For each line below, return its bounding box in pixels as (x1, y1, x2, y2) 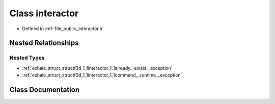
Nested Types (9, 54, 45, 61)
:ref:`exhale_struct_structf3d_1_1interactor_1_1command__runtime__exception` (22, 72, 182, 79)
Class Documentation (9, 85, 80, 94)
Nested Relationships (9, 39, 79, 47)
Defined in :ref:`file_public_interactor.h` (22, 25, 104, 32)
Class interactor (9, 8, 79, 19)
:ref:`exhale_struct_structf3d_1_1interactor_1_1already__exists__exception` (22, 65, 173, 71)
